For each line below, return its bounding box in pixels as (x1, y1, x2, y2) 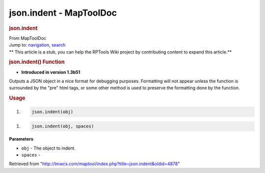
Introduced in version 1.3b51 (21, 69, 80, 75)
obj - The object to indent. (21, 145, 76, 151)
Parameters (9, 136, 34, 142)
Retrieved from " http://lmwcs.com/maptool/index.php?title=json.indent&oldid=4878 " (9, 161, 180, 167)
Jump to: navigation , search (9, 42, 66, 48)
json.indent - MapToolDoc (9, 7, 117, 18)
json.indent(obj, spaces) (31, 124, 94, 129)
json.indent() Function (9, 59, 65, 66)
